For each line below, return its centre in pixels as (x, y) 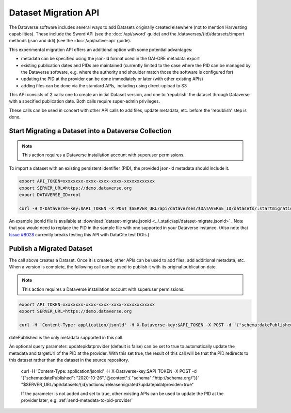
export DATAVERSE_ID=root (50, 195)
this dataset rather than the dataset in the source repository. (69, 360)
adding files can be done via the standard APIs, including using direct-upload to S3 (104, 85)
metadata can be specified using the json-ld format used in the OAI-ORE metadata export (110, 59)
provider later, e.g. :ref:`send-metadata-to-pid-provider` (77, 400)
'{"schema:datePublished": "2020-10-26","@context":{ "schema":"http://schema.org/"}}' (110, 378)
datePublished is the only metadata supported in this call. (66, 337)
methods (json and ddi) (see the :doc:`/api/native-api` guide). (70, 41)
